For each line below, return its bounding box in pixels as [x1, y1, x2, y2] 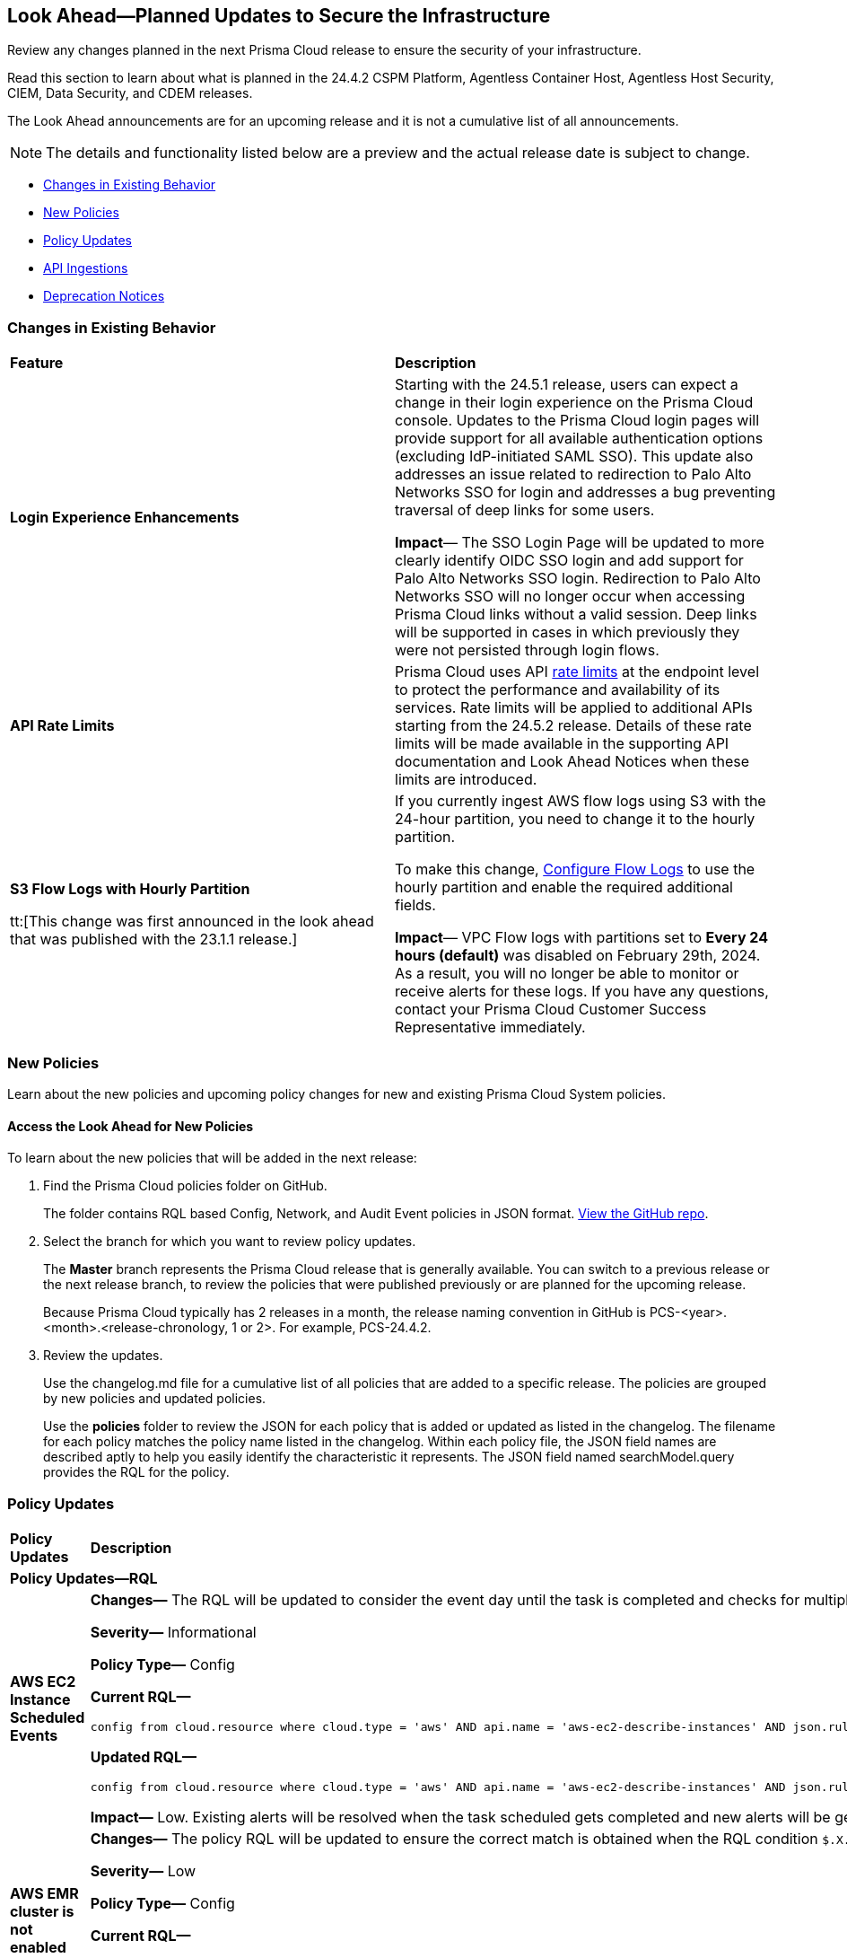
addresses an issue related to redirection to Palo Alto [395, 465, 752, 484]
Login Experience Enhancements [10, 508, 240, 527]
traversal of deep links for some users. [395, 501, 655, 520]
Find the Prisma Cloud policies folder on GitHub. [43, 1178, 327, 1194]
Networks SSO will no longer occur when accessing [395, 587, 746, 606]
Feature [10, 354, 64, 373]
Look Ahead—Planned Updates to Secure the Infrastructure [7, 4, 551, 27]
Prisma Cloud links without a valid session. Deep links [395, 605, 757, 624]
